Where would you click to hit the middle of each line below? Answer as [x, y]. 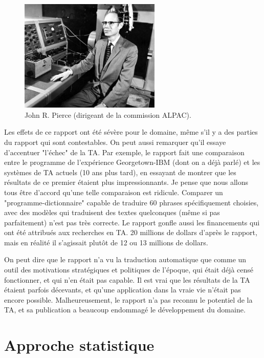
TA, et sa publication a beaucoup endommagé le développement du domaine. [125, 310]
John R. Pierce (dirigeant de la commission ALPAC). [108, 114]
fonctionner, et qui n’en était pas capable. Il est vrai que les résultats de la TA [127, 279]
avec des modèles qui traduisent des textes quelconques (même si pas [112, 212]
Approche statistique [79, 345]
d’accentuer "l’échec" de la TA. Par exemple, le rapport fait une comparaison [124, 152]
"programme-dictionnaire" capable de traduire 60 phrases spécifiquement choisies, [131, 202]
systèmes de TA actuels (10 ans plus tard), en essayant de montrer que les [120, 172]
